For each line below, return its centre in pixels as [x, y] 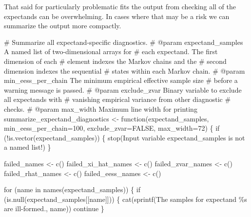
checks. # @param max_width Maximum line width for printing [101, 108]
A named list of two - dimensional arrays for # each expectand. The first [111, 51]
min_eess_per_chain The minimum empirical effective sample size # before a [121, 80]
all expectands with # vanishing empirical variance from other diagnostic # [117, 99]
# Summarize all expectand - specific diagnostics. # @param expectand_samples [124, 42]
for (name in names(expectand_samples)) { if [72, 189]
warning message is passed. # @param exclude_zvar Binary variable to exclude [123, 89]
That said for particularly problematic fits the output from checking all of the [120, 6]
